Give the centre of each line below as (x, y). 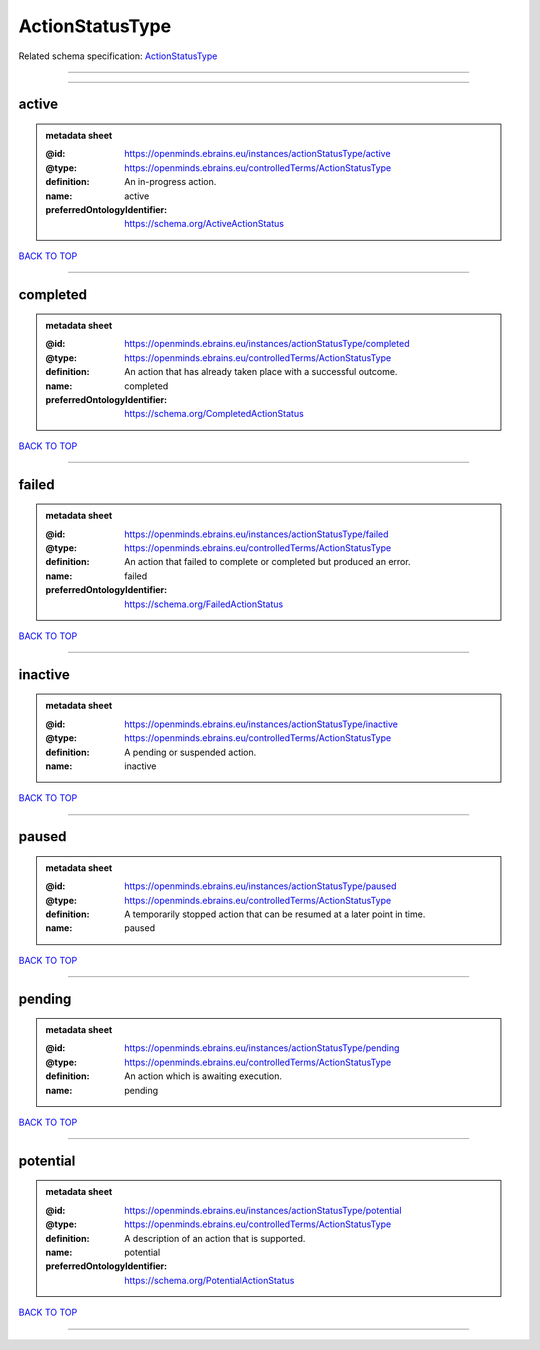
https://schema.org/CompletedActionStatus (214, 414)
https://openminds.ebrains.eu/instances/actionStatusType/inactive (261, 724)
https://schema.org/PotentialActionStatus (209, 1280)
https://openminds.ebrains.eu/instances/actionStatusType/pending (262, 1048)
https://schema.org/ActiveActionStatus (204, 224)
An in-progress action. (170, 182)
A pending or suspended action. (190, 752)
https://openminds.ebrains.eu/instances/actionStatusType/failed (256, 534)
